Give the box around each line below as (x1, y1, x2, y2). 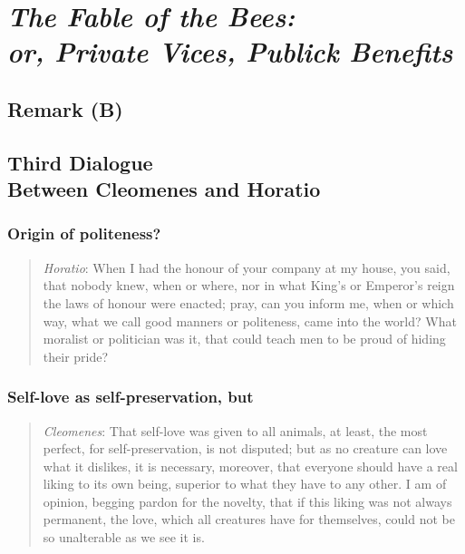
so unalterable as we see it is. (43, 528, 205, 547)
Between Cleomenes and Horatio (7, 175, 321, 203)
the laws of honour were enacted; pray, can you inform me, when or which (43, 293, 454, 312)
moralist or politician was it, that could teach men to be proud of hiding (43, 329, 446, 348)
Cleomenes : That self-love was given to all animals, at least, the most (43, 421, 428, 440)
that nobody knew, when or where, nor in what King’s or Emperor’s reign (43, 276, 455, 295)
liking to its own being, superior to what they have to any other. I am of (43, 474, 447, 493)
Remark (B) (7, 94, 123, 122)
